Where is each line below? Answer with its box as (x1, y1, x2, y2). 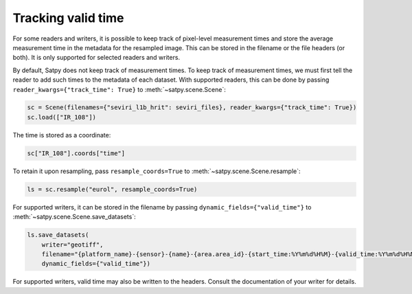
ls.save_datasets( (27, 231, 89, 239)
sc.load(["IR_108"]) (27, 113, 96, 121)
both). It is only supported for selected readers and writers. (12, 54, 181, 62)
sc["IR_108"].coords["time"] (27, 149, 126, 157)
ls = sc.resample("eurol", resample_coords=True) (27, 185, 198, 193)
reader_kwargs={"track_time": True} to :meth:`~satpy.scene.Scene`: (12, 85, 226, 93)
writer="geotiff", (41, 240, 104, 249)
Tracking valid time (12, 10, 124, 25)
